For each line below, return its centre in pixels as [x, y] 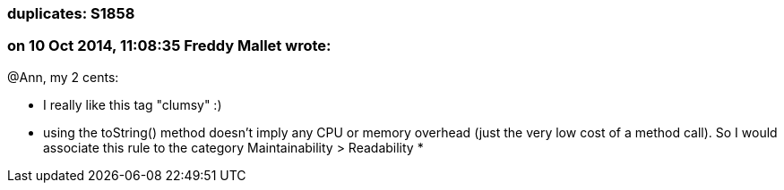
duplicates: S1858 [71, 13]
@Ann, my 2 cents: [63, 77]
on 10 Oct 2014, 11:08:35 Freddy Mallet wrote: [169, 46]
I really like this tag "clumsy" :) [133, 104]
